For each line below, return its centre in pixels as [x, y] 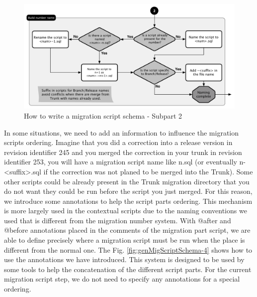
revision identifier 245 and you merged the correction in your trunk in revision [123, 152]
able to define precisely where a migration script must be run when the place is [125, 240]
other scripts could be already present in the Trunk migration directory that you [127, 181]
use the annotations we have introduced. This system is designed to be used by [124, 259]
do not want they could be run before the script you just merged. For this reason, [128, 191]
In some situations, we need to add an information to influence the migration [122, 132]
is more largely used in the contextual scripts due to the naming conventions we [126, 211]
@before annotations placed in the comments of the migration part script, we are [127, 230]
